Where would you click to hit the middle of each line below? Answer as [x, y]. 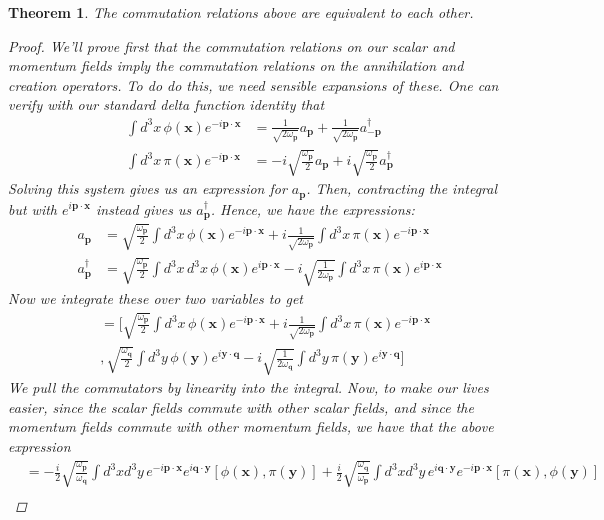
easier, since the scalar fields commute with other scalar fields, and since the [241, 406]
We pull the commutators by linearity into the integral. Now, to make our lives [248, 387]
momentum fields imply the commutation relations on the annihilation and [236, 65]
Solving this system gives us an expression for [147, 188]
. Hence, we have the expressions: [312, 208]
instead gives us [144, 208]
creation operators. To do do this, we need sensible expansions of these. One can [253, 84]
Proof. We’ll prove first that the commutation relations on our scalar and [231, 45]
